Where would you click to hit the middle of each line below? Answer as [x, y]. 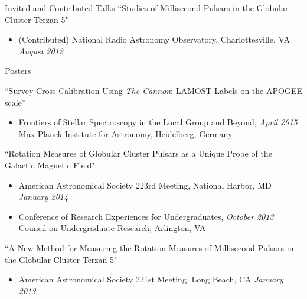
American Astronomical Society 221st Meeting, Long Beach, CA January [151, 279]
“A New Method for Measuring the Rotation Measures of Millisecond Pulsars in [149, 247]
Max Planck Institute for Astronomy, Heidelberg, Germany [125, 133]
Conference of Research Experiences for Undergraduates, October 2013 [146, 216]
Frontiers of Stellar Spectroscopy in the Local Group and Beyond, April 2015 [158, 122]
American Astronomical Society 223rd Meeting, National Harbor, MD [145, 185]
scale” [15, 102]
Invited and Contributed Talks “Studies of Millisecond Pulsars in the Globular [147, 8]
